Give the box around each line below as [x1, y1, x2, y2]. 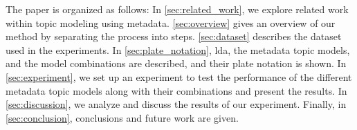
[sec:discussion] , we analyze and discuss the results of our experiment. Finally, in [6, 97, 347, 111]
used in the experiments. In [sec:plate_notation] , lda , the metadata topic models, [6, 42, 350, 57]
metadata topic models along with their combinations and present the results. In [6, 83, 347, 98]
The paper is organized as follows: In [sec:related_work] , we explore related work [6, 2, 349, 16]
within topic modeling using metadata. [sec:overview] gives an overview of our [6, 15, 336, 30]
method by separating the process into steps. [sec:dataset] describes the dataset [6, 29, 342, 44]
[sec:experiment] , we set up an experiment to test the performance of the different [6, 69, 352, 84]
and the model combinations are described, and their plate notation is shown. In [6, 56, 347, 71]
